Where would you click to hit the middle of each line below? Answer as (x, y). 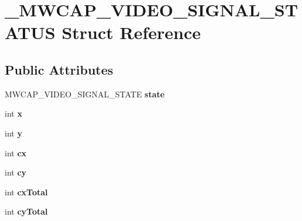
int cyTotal (26, 211)
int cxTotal (26, 192)
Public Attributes (59, 69)
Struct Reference (131, 32)
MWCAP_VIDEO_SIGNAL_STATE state (85, 94)
